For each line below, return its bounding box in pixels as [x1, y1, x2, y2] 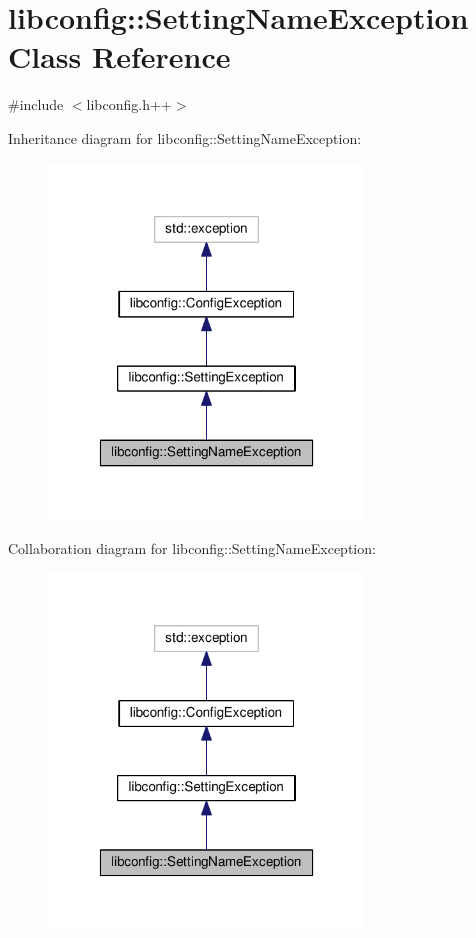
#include [8, 94, 64, 115]
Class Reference [8, 36, 231, 77]
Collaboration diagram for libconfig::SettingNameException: [8, 537, 376, 558]
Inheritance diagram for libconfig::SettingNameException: [8, 127, 362, 148]
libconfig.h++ [86, 94, 172, 115]
